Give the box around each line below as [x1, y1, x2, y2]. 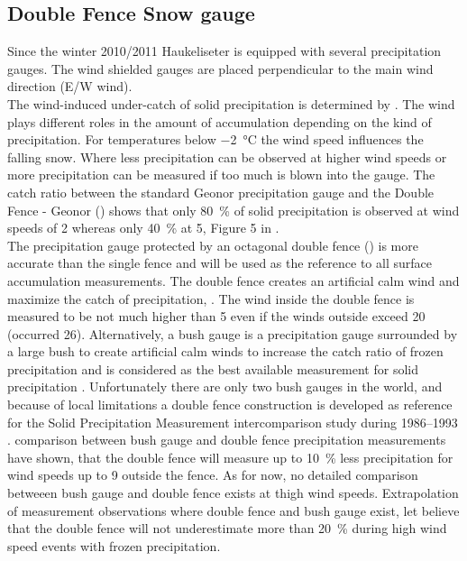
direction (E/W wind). [7, 77, 133, 96]
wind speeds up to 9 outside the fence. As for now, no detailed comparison [7, 465, 418, 484]
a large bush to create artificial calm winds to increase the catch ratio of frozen [7, 342, 444, 361]
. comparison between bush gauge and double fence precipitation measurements [7, 430, 446, 449]
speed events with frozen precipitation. [7, 536, 221, 555]
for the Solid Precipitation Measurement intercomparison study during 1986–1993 [7, 412, 458, 431]
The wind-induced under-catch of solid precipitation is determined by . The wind [7, 94, 455, 113]
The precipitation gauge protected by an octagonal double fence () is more [7, 235, 418, 254]
